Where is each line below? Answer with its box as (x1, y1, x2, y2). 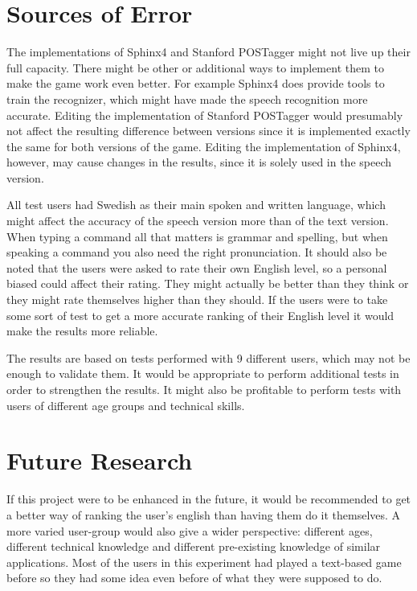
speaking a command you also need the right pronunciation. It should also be (6, 244, 387, 261)
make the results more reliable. (6, 322, 158, 339)
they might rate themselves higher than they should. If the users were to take (6, 291, 388, 308)
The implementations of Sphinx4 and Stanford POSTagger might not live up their (6, 43, 411, 60)
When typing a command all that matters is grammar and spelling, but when (6, 228, 388, 244)
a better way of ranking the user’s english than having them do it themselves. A (6, 506, 401, 523)
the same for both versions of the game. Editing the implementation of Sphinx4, (6, 137, 401, 154)
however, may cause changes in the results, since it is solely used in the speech (6, 154, 392, 170)
